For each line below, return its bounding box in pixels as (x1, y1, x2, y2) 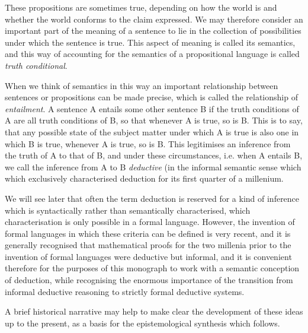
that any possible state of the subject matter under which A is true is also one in (5, 125, 299, 138)
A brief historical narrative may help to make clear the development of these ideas (5, 305, 303, 318)
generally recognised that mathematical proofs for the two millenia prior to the (5, 239, 291, 251)
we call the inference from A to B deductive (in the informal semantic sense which (5, 160, 301, 173)
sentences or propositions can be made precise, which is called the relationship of (5, 91, 298, 103)
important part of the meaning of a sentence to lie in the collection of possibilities (5, 24, 301, 37)
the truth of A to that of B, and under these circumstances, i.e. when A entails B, (5, 149, 303, 161)
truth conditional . (5, 59, 68, 71)
